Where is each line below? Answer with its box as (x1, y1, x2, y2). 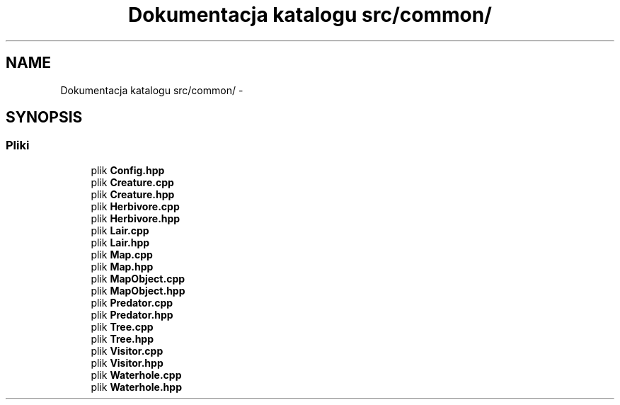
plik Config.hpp (91, 164, 165, 176)
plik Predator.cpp (91, 296, 173, 309)
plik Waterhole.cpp (91, 368, 182, 381)
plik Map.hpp (91, 260, 154, 273)
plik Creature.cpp (91, 176, 174, 188)
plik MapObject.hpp (91, 284, 185, 297)
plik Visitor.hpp (91, 356, 163, 369)
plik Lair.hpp (91, 236, 150, 249)
